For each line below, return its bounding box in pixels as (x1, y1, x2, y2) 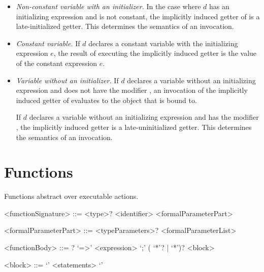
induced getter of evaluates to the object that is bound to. (16, 94, 197, 105)
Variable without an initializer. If (16, 75, 119, 85)
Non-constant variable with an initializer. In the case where (16, 1, 201, 11)
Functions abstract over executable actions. (4, 191, 139, 201)
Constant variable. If (16, 38, 80, 48)
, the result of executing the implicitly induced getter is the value (53, 48, 257, 58)
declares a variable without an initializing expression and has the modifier (29, 112, 259, 122)
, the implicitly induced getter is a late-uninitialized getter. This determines (16, 121, 252, 132)
